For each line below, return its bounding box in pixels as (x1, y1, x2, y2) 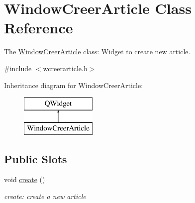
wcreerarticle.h (43, 63, 88, 73)
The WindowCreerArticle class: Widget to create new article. (4, 46, 191, 57)
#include (4, 63, 32, 73)
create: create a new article (4, 191, 86, 202)
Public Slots (4, 151, 67, 166)
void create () (4, 174, 45, 185)
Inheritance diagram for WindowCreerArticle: (4, 80, 143, 90)
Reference (4, 17, 73, 38)
